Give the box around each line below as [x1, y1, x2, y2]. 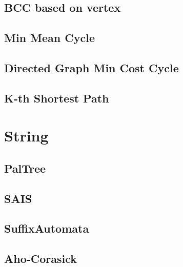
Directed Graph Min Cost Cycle [4, 59, 179, 75]
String [4, 125, 49, 146]
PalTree [4, 160, 46, 176]
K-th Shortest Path [4, 90, 109, 106]
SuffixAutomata [4, 220, 89, 236]
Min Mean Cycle [4, 30, 95, 46]
